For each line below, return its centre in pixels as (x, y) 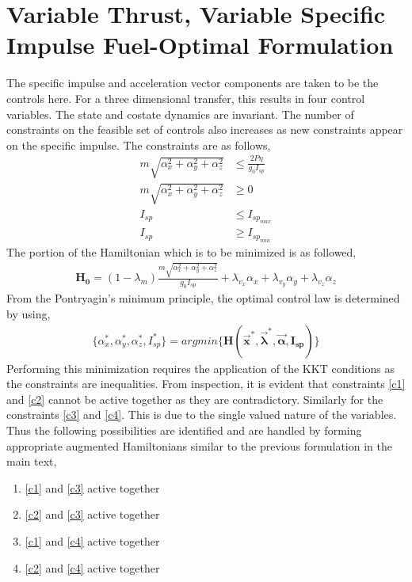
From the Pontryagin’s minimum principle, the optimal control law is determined (203, 298)
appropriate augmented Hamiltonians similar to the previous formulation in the (199, 445)
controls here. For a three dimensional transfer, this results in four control (186, 98)
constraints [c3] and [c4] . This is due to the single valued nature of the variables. (202, 415)
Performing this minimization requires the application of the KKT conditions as (200, 368)
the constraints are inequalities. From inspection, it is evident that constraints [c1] (206, 384)
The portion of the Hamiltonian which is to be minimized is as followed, (181, 251)
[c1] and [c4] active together (92, 540)
